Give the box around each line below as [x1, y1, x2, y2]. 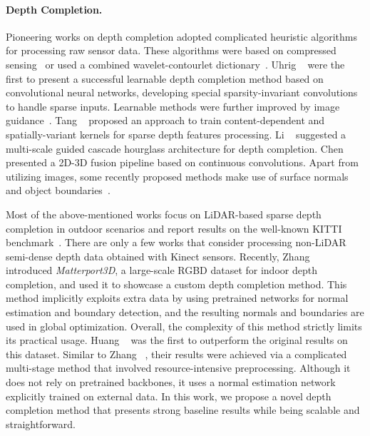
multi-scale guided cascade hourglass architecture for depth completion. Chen [6, 141, 344, 156]
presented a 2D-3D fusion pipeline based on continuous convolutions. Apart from [6, 155, 359, 170]
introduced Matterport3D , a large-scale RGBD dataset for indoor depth [6, 263, 317, 278]
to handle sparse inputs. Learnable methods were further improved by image [6, 98, 340, 113]
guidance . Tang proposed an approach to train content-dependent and [6, 113, 325, 128]
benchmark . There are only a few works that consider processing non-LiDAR [6, 235, 346, 250]
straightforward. [6, 416, 76, 431]
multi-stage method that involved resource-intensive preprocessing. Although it [6, 360, 351, 375]
